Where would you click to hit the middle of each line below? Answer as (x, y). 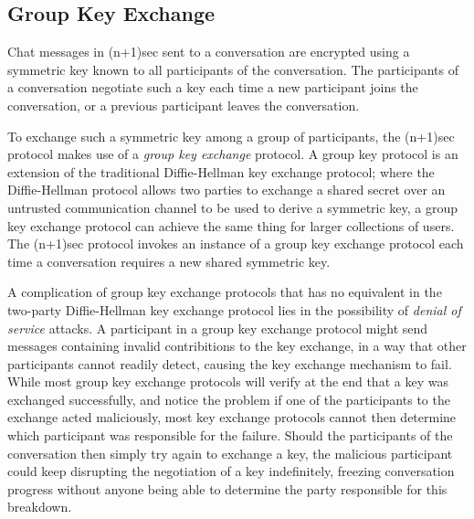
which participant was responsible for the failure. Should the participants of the (230, 435)
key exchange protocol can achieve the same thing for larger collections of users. (231, 225)
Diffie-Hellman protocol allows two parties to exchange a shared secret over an (226, 190)
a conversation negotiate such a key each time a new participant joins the (213, 87)
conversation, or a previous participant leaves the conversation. (184, 105)
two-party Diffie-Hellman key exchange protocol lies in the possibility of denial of (234, 309)
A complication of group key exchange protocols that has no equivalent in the (225, 292)
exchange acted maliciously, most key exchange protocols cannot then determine (232, 417)
